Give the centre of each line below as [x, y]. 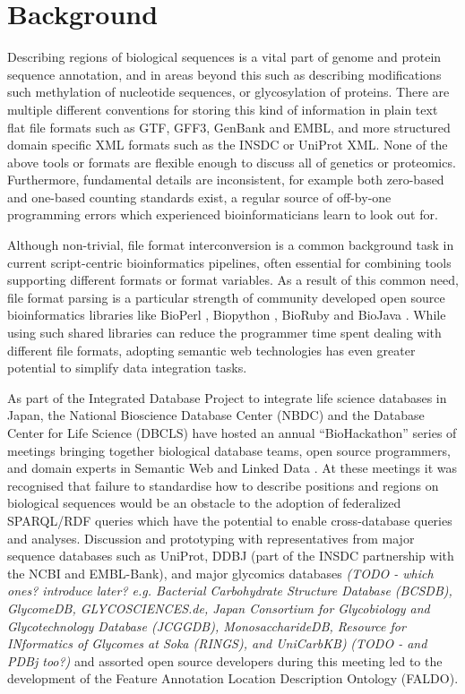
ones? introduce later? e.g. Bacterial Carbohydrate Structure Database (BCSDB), [230, 591]
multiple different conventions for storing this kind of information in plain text [223, 109]
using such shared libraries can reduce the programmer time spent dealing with [224, 333]
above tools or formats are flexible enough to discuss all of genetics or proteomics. [232, 162]
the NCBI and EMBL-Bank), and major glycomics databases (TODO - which [220, 573]
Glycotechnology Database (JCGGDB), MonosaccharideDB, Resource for [207, 625]
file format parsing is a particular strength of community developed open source [226, 297]
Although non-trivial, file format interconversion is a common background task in [231, 245]
